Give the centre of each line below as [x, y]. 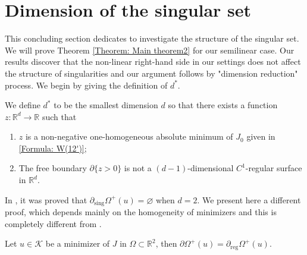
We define [23, 105]
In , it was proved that [46, 199]
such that [59, 116]
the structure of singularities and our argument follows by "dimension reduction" [151, 73]
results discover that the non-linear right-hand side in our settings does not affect [153, 62]
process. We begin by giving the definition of [86, 85]
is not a [138, 168]
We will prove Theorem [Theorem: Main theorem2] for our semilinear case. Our [150, 50]
